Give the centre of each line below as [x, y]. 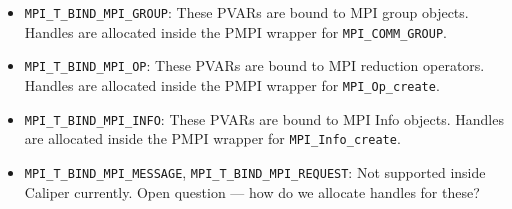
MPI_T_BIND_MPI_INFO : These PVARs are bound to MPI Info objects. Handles [264, 118]
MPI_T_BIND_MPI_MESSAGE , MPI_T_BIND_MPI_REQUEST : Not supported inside [255, 171]
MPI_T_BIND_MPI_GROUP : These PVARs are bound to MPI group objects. [246, 12]
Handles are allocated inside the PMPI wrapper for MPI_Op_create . [232, 84]
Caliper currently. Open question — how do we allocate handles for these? [252, 191]
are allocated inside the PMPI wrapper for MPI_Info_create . [212, 138]
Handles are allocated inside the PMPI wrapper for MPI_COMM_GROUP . [235, 31]
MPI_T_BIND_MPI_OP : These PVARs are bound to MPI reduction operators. [254, 65]
